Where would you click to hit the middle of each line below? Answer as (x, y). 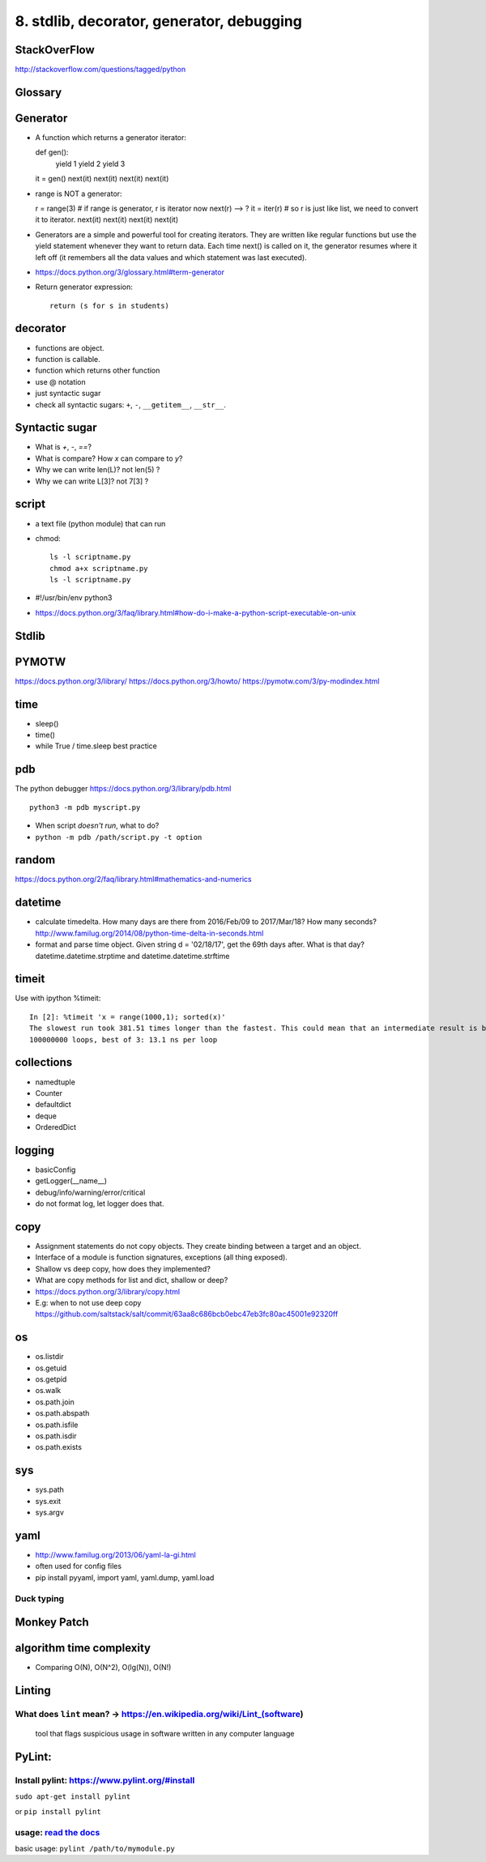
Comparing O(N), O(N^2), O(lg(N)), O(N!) (103, 1668)
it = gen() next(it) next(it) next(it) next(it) (102, 179)
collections (44, 1062)
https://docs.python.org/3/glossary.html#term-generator (130, 272)
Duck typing (40, 1598)
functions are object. (70, 347)
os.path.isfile (57, 1425)
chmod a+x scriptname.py (99, 568)
